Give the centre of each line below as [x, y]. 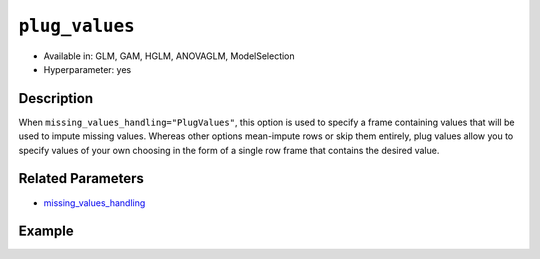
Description [56, 98]
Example [46, 231]
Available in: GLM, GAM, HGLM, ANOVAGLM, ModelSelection [169, 56]
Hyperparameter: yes [87, 69]
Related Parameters [81, 178]
